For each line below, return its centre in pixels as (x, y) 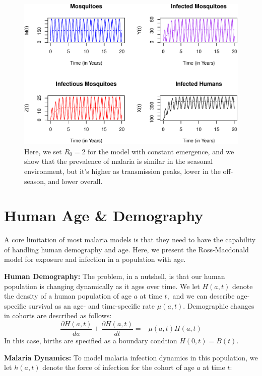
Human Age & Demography (104, 215)
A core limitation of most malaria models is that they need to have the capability (130, 240)
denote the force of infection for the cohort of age (118, 367)
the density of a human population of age (68, 296)
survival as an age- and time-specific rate (92, 305)
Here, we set (43, 151)
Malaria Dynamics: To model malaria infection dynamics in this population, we (131, 357)
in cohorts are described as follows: (58, 315)
